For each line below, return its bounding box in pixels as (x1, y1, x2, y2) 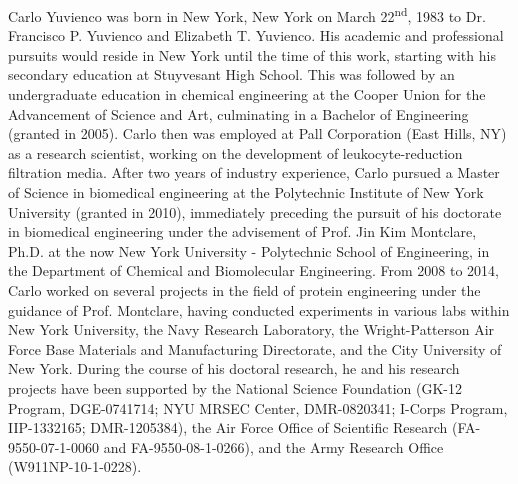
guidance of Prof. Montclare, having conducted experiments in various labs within (8, 299, 510, 320)
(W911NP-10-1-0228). (8, 456, 142, 477)
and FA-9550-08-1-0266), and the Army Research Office (103, 436, 444, 457)
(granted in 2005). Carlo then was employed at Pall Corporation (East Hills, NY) (8, 123, 507, 144)
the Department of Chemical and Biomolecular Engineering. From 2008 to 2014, (8, 260, 499, 281)
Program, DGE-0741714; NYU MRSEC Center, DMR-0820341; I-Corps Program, (8, 397, 508, 418)
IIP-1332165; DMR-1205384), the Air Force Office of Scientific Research (8, 417, 448, 438)
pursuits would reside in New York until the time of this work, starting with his (8, 44, 496, 65)
